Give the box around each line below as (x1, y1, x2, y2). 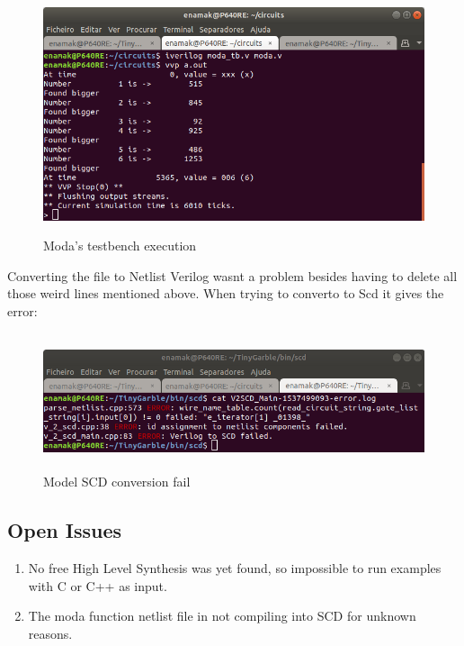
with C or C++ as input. (28, 576, 167, 595)
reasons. (28, 623, 73, 642)
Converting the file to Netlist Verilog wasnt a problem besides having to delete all (7, 266, 458, 285)
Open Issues (7, 516, 122, 544)
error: (7, 301, 38, 320)
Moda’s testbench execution (43, 236, 197, 255)
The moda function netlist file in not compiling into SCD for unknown (28, 606, 416, 625)
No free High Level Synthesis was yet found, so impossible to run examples (28, 559, 442, 578)
